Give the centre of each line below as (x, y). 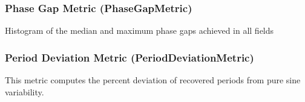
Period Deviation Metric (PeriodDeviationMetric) (130, 57)
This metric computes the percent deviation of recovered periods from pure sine (153, 80)
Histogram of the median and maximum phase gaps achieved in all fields (139, 30)
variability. (25, 91)
